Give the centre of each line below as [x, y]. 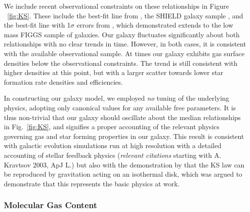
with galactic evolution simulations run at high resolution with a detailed [113, 145]
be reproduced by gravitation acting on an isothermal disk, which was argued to [123, 174]
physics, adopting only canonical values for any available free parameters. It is [120, 107]
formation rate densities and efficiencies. [63, 82]
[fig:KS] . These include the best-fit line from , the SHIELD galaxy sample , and [125, 15]
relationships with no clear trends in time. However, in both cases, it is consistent [125, 44]
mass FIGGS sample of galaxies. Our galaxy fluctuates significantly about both [122, 34]
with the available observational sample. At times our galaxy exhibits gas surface [124, 53]
